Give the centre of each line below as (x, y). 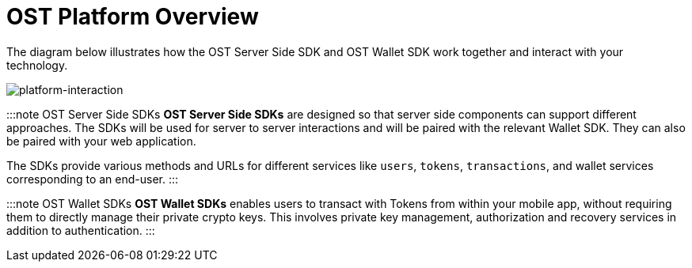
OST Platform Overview (133, 17)
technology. (37, 65)
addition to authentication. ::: (81, 230)
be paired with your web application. (101, 141)
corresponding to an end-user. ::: (93, 179)
